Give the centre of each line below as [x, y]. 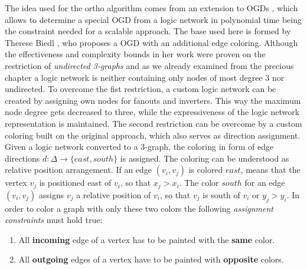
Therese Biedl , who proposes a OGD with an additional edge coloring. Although [151, 42]
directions [22, 158]
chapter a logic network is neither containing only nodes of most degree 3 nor [145, 77]
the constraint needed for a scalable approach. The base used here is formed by [148, 31]
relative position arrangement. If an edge [79, 170]
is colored [206, 170]
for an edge [265, 183]
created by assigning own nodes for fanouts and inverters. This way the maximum [153, 100]
